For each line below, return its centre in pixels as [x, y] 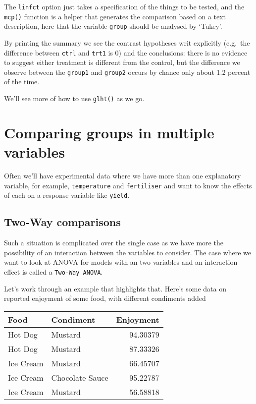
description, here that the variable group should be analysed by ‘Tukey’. [113, 26]
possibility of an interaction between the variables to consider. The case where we [128, 252]
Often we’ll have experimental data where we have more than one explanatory [123, 176]
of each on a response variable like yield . [67, 195]
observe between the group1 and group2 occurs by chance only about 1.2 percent [127, 72]
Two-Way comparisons [62, 222]
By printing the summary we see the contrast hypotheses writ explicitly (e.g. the [127, 42]
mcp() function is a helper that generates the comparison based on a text [115, 16]
